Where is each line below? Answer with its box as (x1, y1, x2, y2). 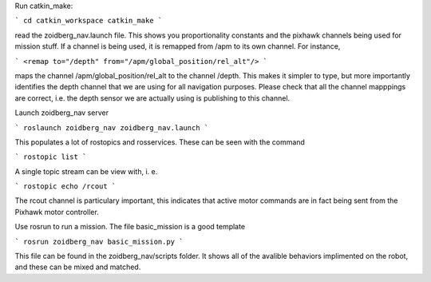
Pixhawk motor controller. (14, 207, 99, 216)
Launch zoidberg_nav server (14, 108, 109, 117)
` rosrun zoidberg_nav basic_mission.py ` (14, 236, 184, 246)
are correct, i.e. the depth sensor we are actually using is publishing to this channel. (14, 93, 291, 103)
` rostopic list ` (14, 153, 87, 161)
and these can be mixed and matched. (14, 262, 141, 272)
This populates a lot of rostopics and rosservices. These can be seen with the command (14, 137, 305, 147)
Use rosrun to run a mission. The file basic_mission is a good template (14, 222, 246, 232)
